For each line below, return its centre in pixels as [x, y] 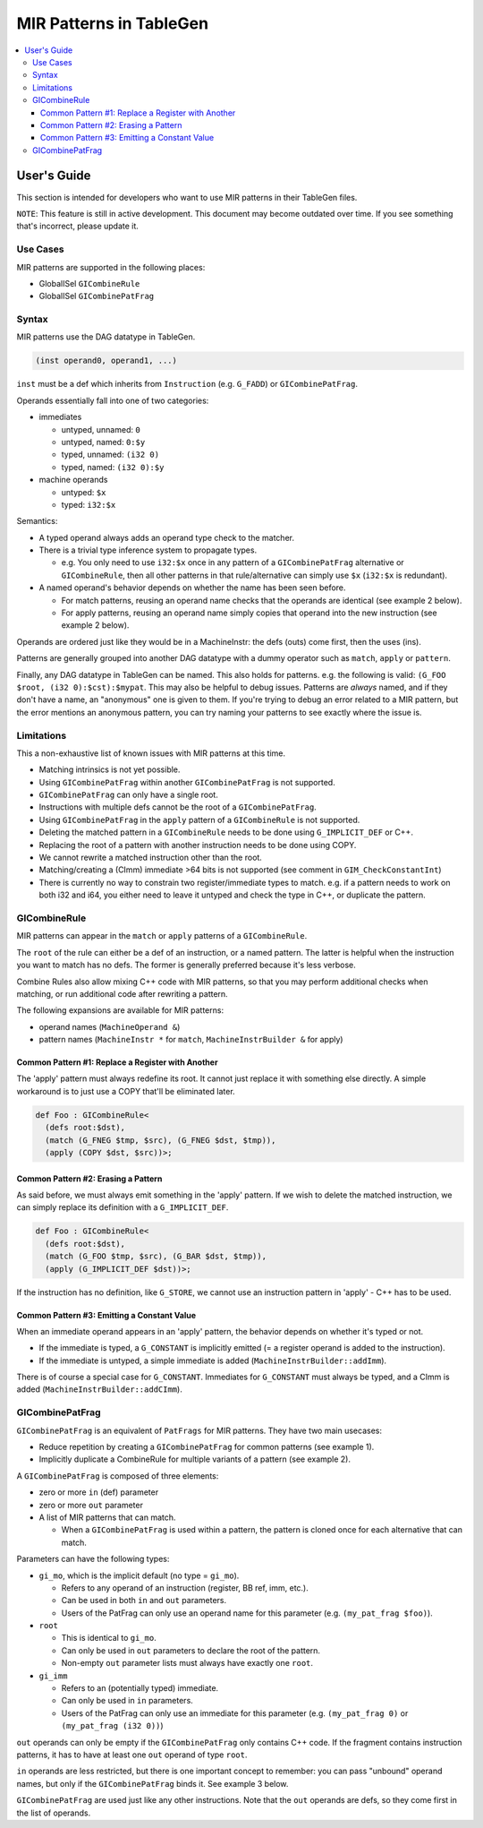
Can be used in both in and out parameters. [144, 1601]
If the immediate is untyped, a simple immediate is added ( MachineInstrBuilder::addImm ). [213, 1360]
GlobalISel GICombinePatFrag [97, 296]
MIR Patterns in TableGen [113, 23]
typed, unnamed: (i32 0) [110, 455]
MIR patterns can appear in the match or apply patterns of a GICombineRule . [162, 936]
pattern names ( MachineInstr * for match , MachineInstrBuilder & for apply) [191, 1040]
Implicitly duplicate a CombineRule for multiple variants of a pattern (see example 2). [195, 1459]
